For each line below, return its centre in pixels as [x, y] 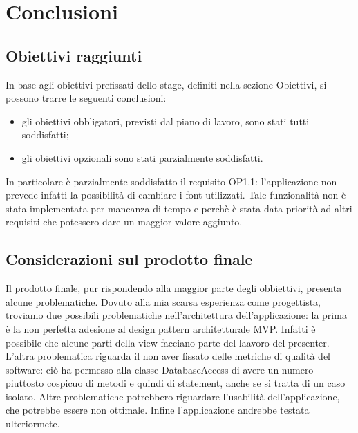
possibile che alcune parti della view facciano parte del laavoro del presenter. [168, 342]
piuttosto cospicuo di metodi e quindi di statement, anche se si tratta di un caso [176, 383]
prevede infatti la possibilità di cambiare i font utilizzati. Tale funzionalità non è [176, 195]
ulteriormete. [33, 424]
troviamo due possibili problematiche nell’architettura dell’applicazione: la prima [176, 315]
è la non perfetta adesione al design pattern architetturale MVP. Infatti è [161, 328]
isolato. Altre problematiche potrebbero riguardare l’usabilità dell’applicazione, [173, 396]
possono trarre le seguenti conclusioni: [86, 98]
